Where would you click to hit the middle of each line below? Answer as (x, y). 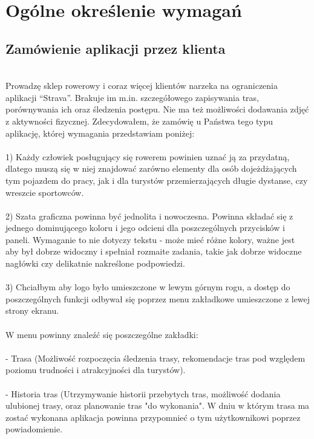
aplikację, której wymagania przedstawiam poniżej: (100, 133)
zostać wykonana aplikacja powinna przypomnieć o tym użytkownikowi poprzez (153, 417)
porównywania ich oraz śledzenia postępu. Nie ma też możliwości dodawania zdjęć (157, 109)
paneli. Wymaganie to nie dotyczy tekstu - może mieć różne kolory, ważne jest (150, 239)
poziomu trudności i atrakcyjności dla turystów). (96, 370)
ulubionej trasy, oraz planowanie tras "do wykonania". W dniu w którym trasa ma (158, 405)
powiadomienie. (34, 429)
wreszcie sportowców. (45, 192)
